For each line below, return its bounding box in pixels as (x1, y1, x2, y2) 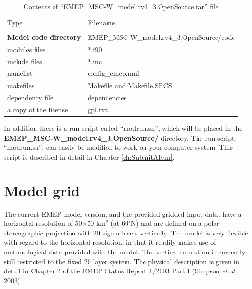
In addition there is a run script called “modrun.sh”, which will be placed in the (4, 123, 243, 133)
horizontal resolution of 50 (4, 218, 82, 228)
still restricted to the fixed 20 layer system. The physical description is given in (4, 256, 240, 266)
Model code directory (7, 32, 81, 42)
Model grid (4, 180, 80, 200)
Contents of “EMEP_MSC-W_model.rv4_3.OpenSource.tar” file (23, 1, 219, 11)
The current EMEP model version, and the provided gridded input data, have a (4, 208, 242, 218)
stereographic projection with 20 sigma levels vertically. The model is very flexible (4, 227, 248, 237)
